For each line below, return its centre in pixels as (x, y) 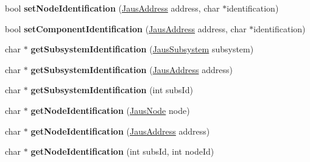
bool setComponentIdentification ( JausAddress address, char (126, 28)
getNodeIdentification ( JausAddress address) (120, 131)
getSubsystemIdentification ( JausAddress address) (132, 69)
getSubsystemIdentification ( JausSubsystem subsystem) (142, 49)
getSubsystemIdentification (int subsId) (112, 90)
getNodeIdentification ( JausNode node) (110, 110)
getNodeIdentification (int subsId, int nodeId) (122, 151)
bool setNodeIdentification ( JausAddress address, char (112, 8)
